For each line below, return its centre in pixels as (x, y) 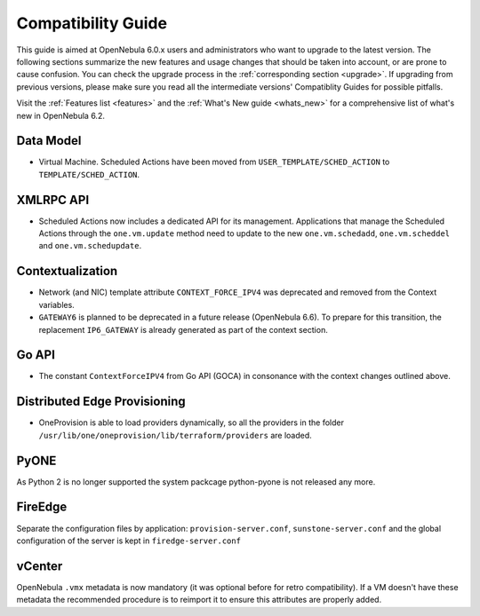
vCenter (40, 566)
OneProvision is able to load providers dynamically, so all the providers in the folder (191, 423)
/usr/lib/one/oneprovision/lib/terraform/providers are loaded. (176, 435)
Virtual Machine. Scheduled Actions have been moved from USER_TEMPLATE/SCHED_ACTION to (214, 162)
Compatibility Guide (92, 23)
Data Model (49, 141)
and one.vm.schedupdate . (90, 246)
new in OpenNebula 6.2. (61, 115)
